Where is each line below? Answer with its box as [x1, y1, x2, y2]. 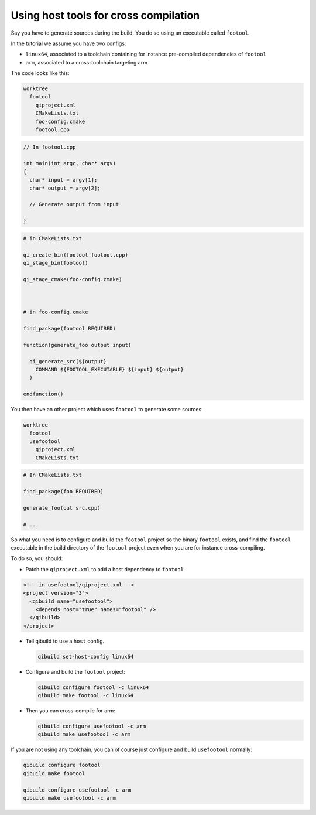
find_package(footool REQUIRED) [23, 325, 116, 332]
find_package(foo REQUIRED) [23, 488, 104, 495]
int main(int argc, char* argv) [23, 160, 116, 167]
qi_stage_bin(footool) [23, 260, 88, 266]
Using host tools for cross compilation [11, 9, 200, 22]
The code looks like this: [11, 70, 70, 77]
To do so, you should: [11, 555, 63, 562]
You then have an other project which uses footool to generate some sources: [11, 406, 203, 413]
